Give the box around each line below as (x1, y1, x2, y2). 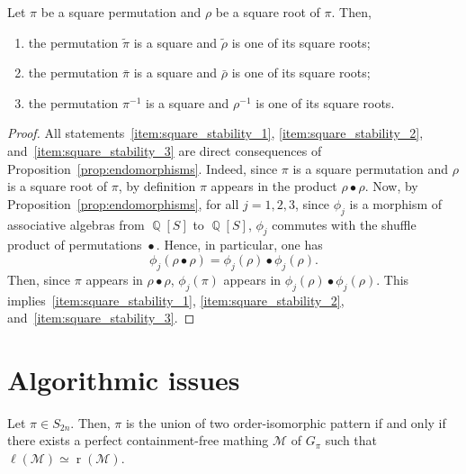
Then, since (7, 269, 71, 288)
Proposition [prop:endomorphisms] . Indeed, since (7, 159, 278, 178)
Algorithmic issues (7, 360, 240, 397)
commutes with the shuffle (272, 214, 417, 233)
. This (376, 269, 409, 288)
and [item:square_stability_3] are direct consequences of (7, 141, 322, 160)
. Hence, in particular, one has (156, 235, 323, 254)
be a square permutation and (40, 3, 202, 21)
